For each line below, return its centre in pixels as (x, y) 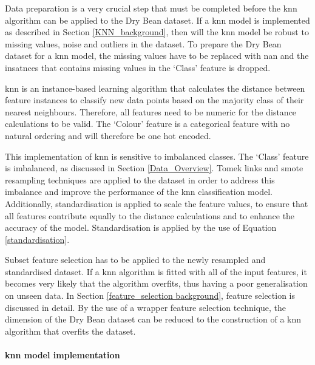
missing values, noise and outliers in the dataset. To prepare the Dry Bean (143, 43)
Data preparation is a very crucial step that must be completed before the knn (151, 8)
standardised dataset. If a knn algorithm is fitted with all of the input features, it (156, 271)
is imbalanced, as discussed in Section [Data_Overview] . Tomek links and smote (154, 168)
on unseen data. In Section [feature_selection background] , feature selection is (150, 295)
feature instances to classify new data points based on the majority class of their (154, 100)
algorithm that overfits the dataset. (70, 331)
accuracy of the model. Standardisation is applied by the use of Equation (141, 227)
